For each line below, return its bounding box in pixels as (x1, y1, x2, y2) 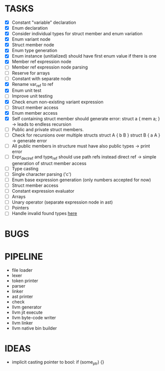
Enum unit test (11, 87, 42, 93)
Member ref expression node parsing (11, 64, 88, 70)
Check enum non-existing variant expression (11, 99, 104, 105)
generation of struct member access (11, 160, 87, 166)
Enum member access (11, 110, 58, 116)
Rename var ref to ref (11, 81, 54, 88)
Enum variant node (11, 36, 51, 42)
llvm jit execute (11, 309, 43, 315)
